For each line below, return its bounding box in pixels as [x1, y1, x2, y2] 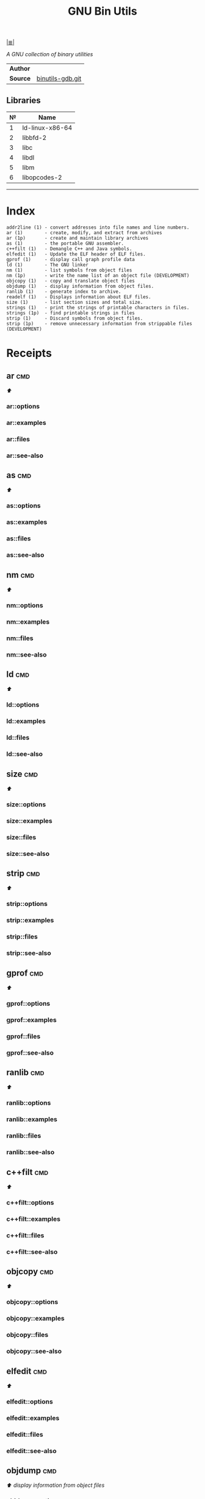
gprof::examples [6, 1015, 57, 1024]
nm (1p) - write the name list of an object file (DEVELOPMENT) [6, 272, 190, 279]
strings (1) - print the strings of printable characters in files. [6, 304, 190, 311]
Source [9, 75, 31, 83]
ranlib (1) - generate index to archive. [6, 289, 121, 295]
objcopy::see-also [6, 1347, 62, 1355]
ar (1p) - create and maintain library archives [6, 235, 149, 241]
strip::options [6, 900, 48, 908]
